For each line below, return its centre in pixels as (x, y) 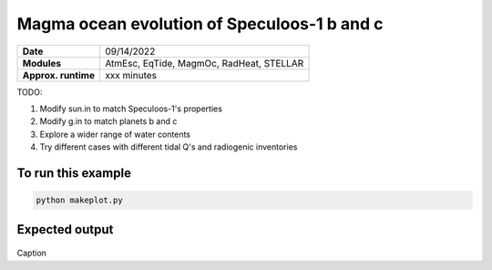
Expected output (65, 229)
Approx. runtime (59, 75)
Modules (42, 63)
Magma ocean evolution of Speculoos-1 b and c (200, 24)
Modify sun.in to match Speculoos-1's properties (131, 109)
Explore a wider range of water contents (115, 134)
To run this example (74, 173)
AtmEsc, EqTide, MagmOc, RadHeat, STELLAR (205, 63)
